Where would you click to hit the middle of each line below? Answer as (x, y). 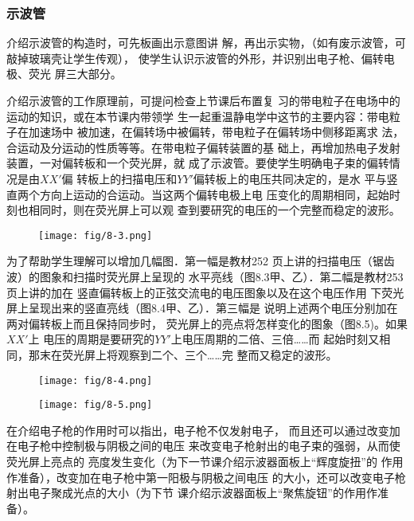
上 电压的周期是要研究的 (92, 339)
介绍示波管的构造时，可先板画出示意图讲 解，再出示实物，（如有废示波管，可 (206, 43)
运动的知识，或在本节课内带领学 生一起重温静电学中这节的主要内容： (187, 116)
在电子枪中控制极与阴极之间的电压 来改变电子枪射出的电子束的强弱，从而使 (203, 446)
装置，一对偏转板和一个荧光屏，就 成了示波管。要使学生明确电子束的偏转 (198, 163)
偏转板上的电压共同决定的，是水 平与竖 (295, 178)
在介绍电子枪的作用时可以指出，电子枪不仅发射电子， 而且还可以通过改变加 (203, 430)
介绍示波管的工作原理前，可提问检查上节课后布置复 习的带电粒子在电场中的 (203, 100)
